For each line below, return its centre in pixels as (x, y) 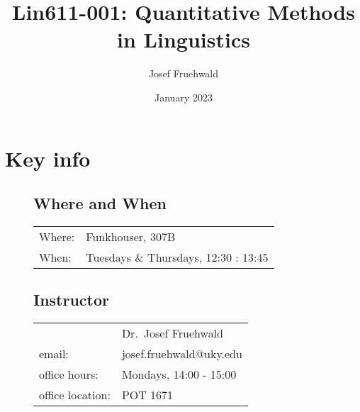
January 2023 (184, 97)
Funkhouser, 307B (131, 236)
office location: (75, 395)
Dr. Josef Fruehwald (172, 333)
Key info (48, 158)
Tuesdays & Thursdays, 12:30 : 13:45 (177, 257)
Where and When (100, 203)
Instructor (72, 300)
